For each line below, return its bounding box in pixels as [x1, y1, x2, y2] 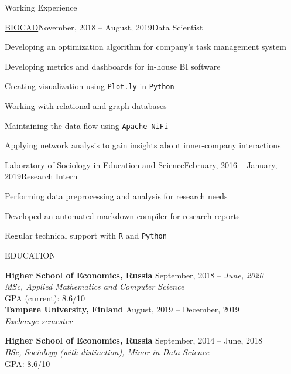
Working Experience [5, 1, 77, 13]
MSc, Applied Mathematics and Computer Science [5, 280, 184, 293]
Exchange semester [5, 314, 73, 327]
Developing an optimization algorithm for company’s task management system [5, 40, 286, 53]
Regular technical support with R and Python [5, 229, 167, 242]
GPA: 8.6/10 [5, 357, 50, 369]
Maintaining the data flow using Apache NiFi [5, 119, 169, 131]
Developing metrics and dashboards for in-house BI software [5, 60, 221, 72]
